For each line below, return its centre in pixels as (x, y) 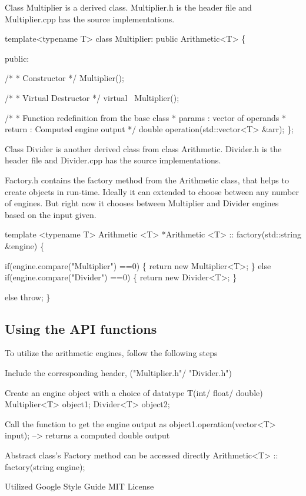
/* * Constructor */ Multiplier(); (64, 78)
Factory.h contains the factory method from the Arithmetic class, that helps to (147, 180)
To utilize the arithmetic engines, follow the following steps (111, 353)
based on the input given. (51, 214)
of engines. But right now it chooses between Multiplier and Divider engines (142, 203)
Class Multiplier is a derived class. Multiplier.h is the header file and (128, 7)
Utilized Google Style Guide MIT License (79, 486)
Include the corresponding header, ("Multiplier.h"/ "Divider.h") (118, 373)
